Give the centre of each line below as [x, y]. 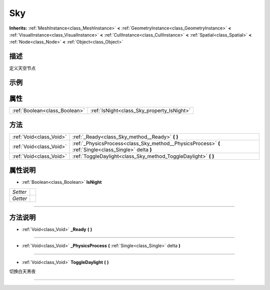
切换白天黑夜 [22, 271]
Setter [19, 192]
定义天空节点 [22, 68]
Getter [20, 198]
